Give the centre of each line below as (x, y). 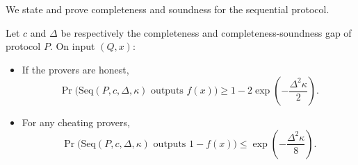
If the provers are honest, (75, 69)
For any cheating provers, (76, 122)
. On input (72, 46)
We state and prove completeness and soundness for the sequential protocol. (168, 9)
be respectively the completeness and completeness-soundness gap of (206, 32)
